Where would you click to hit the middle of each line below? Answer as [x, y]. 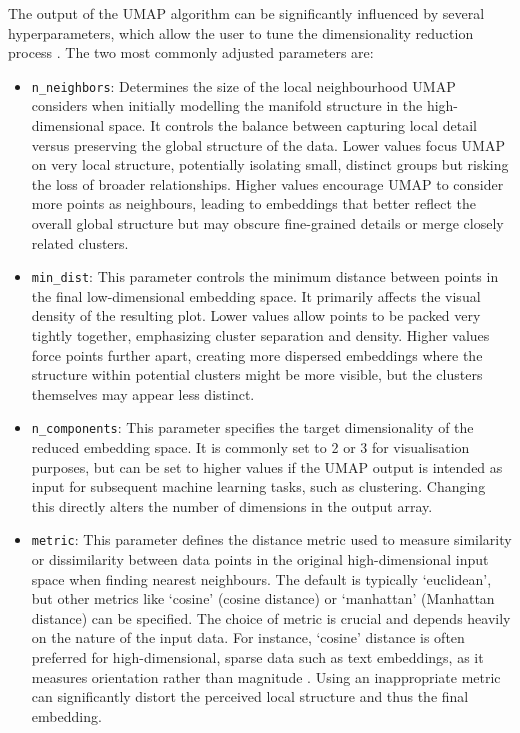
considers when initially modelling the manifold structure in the [227, 105]
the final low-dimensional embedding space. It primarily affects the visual [256, 295]
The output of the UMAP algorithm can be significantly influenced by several [246, 13]
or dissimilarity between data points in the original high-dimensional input [260, 559]
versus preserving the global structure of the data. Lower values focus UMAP [268, 144]
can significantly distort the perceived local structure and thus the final [250, 696]
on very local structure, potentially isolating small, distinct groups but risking [270, 164]
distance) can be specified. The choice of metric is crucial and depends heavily [271, 617]
